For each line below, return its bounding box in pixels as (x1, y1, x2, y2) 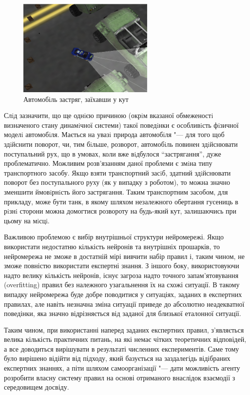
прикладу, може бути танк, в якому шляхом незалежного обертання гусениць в (4, 196, 238, 206)
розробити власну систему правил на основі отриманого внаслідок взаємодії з (4, 372, 235, 382)
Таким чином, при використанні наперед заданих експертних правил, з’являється (4, 324, 244, 335)
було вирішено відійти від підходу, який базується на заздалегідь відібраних (4, 353, 231, 363)
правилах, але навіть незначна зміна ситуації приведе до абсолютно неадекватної (4, 298, 245, 309)
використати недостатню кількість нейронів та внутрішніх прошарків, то (4, 241, 220, 251)
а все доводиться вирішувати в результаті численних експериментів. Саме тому (4, 343, 239, 354)
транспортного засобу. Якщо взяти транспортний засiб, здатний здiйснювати (4, 167, 231, 178)
